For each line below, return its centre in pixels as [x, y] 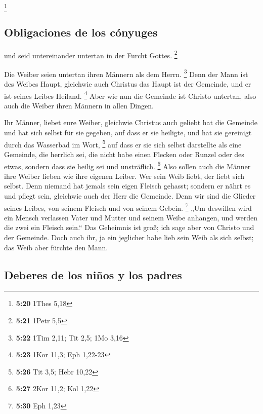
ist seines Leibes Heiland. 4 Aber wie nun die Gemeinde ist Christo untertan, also [130, 95]
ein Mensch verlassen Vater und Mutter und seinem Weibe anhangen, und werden [131, 217]
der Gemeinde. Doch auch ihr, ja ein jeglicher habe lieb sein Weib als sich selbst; [129, 237]
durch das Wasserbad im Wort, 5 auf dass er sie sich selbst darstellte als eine [123, 143]
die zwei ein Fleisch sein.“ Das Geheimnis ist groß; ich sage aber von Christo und [129, 227]
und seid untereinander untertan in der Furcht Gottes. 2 [91, 54]
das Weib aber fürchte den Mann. [56, 247]
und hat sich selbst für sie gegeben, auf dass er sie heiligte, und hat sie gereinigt [128, 133]
